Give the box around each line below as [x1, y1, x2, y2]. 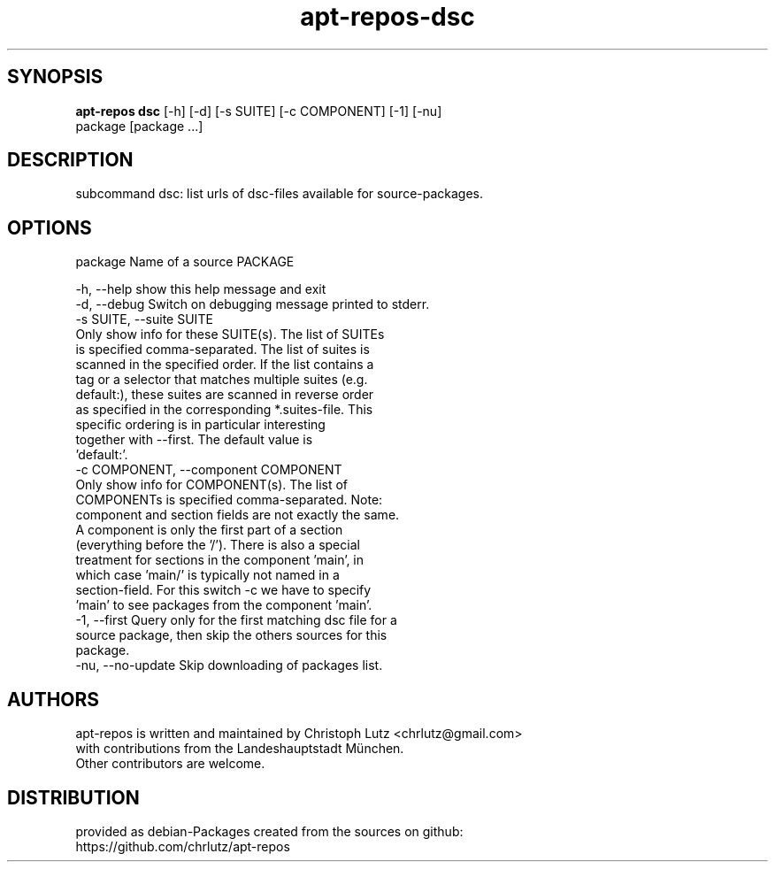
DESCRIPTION [7, 149, 134, 172]
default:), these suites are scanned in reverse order [75, 387, 374, 403]
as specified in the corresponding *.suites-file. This [75, 402, 373, 418]
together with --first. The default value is [75, 432, 313, 448]
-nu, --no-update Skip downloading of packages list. [75, 658, 383, 673]
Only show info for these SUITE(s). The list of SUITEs [75, 327, 385, 342]
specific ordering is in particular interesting [75, 417, 326, 433]
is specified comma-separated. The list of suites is [75, 342, 370, 358]
